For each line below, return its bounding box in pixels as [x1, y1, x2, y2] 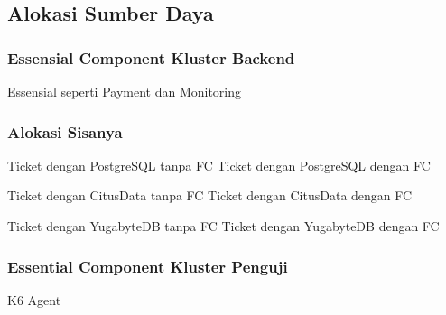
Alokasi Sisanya [7, 120, 123, 143]
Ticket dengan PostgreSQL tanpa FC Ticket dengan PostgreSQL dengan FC [7, 155, 431, 174]
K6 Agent [7, 290, 61, 309]
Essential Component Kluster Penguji [7, 255, 288, 277]
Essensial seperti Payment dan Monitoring [7, 82, 242, 100]
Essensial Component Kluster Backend [7, 46, 295, 69]
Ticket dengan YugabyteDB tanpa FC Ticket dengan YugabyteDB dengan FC [7, 217, 440, 235]
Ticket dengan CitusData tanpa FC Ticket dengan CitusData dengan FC [7, 186, 413, 205]
